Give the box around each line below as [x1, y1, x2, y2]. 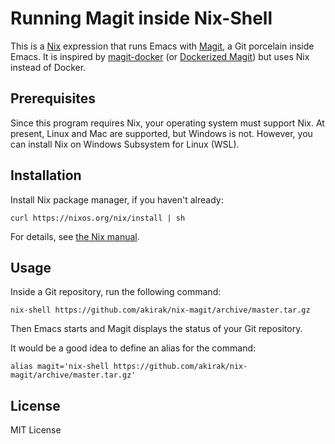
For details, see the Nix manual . [10, 230, 140, 242]
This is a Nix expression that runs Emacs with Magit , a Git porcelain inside [10, 40, 315, 52]
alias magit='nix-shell [10, 362, 110, 372]
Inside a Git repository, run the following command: [10, 286, 222, 298]
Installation [10, 167, 82, 184]
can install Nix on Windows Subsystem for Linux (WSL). [10, 138, 240, 150]
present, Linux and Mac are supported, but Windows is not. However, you [10, 127, 313, 139]
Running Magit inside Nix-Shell [10, 7, 273, 30]
